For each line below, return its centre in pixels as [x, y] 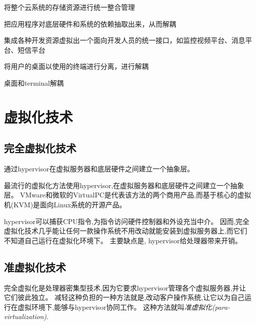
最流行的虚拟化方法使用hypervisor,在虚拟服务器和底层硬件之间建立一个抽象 [124, 185]
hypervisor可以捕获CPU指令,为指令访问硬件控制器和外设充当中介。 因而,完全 [127, 221]
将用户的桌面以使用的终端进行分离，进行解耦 [76, 66]
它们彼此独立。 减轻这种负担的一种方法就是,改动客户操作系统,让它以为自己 [124, 297]
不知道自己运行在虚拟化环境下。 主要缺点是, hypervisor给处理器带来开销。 [123, 240]
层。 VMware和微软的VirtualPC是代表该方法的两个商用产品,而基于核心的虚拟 [128, 195]
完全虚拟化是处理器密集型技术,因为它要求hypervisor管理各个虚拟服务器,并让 [125, 287]
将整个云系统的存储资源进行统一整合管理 [69, 7]
